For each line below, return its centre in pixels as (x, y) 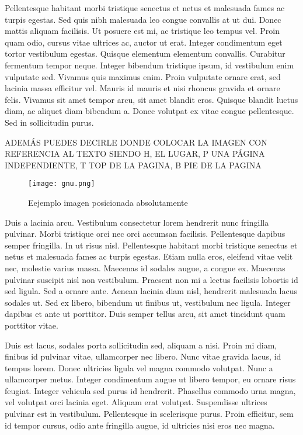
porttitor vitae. (32, 325)
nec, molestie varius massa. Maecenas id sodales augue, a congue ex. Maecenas (145, 267)
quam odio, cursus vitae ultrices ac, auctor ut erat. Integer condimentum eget (144, 42)
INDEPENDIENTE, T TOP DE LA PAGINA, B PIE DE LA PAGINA (133, 165)
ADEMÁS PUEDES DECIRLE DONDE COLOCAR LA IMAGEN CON (136, 142)
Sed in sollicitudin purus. (49, 122)
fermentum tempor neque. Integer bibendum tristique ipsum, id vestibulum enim (149, 65)
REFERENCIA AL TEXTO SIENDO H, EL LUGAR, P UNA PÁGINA (135, 153)
